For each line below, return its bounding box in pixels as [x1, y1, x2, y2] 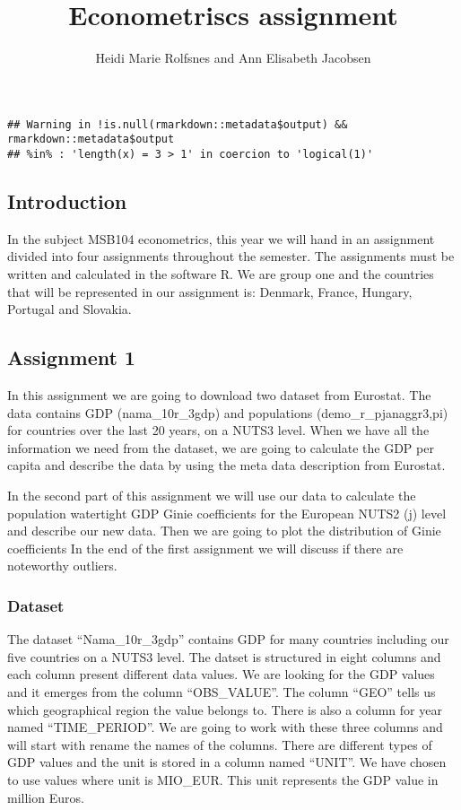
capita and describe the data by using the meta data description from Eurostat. [7, 456, 446, 475]
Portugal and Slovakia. [7, 300, 132, 318]
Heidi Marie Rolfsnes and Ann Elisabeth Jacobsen [95, 48, 371, 67]
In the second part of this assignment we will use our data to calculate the [7, 486, 416, 505]
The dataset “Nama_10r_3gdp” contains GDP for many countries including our [7, 630, 449, 649]
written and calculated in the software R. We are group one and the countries [7, 265, 434, 283]
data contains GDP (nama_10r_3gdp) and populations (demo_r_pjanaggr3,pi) [7, 403, 448, 422]
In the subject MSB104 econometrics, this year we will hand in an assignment [7, 229, 435, 248]
